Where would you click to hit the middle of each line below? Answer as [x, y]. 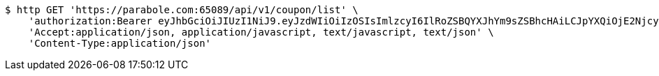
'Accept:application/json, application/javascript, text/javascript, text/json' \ [261, 32]
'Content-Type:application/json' [120, 43]
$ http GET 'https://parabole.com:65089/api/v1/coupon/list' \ [182, 10]
